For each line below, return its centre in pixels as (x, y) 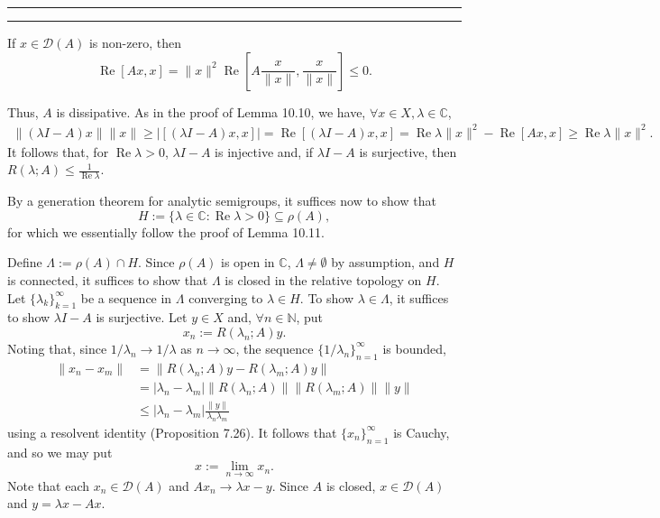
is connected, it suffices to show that (108, 279)
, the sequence (275, 348)
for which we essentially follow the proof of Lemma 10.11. (166, 231)
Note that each (48, 485)
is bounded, (414, 348)
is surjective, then (408, 151)
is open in (248, 262)
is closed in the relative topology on (323, 279)
